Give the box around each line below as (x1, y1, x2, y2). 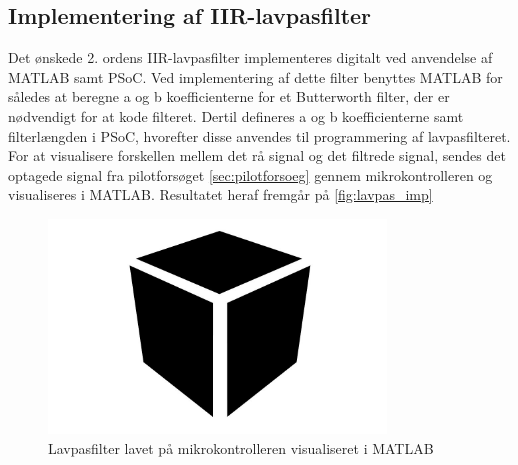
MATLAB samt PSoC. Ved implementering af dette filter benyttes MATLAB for (8, 66, 503, 87)
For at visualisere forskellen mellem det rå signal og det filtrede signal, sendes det (8, 145, 506, 166)
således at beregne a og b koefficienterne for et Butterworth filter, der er (8, 86, 450, 107)
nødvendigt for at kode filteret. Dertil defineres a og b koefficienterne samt (8, 105, 464, 126)
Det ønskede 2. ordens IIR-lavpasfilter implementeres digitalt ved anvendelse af (8, 47, 493, 68)
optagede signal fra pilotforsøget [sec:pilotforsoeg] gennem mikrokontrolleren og (8, 164, 493, 185)
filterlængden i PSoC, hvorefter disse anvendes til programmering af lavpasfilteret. (8, 125, 511, 146)
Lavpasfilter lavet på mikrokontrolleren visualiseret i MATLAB (48, 437, 434, 458)
